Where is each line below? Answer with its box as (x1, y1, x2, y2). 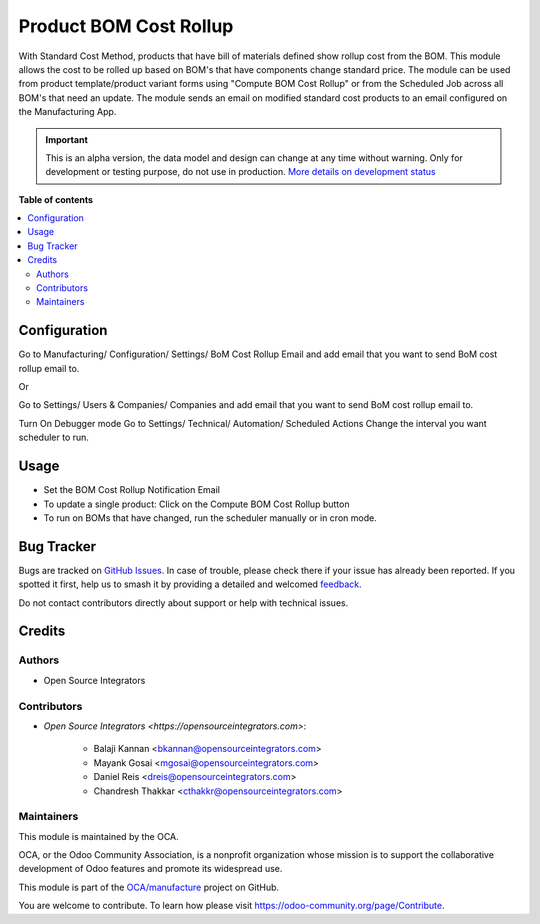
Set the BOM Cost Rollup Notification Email (43, 484, 220, 496)
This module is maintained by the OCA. (18, 830, 179, 842)
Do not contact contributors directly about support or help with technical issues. (18, 596, 349, 609)
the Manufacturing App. (18, 106, 117, 118)
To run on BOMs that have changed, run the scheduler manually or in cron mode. (43, 511, 377, 524)
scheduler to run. (18, 431, 90, 444)
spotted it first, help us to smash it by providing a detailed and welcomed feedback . (18, 578, 362, 590)
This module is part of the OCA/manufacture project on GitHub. (18, 881, 280, 893)
